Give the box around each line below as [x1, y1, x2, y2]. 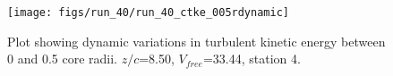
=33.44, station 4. [202, 49, 301, 68]
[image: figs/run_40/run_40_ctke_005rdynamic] [7, 6, 289, 19]
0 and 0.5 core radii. [7, 49, 117, 68]
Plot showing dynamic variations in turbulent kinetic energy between [7, 31, 386, 50]
